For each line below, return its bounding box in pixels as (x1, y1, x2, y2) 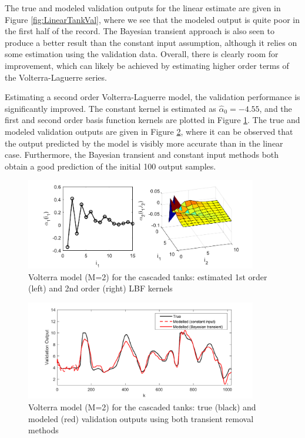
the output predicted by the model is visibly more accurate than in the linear (5, 137, 283, 149)
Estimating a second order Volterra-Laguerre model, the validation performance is (5, 91, 300, 103)
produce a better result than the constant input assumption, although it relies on (5, 36, 297, 48)
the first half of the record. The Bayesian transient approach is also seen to (5, 25, 274, 37)
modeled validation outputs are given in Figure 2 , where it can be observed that (5, 125, 293, 137)
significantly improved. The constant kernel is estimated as (5, 102, 216, 114)
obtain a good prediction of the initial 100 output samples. (5, 160, 216, 172)
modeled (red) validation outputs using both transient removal (28, 412, 254, 424)
